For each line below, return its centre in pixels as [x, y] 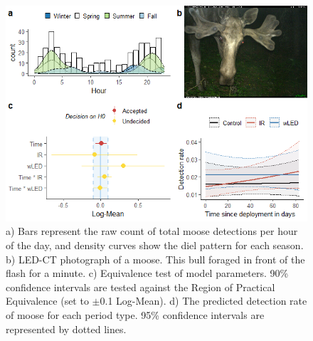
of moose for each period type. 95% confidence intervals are [135, 315]
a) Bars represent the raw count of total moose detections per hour [152, 231]
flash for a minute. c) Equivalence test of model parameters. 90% [147, 273]
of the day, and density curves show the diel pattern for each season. [155, 245]
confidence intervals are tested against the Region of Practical [140, 287]
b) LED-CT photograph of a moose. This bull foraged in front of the [155, 259]
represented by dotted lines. [66, 329]
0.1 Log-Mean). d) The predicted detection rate [203, 301]
